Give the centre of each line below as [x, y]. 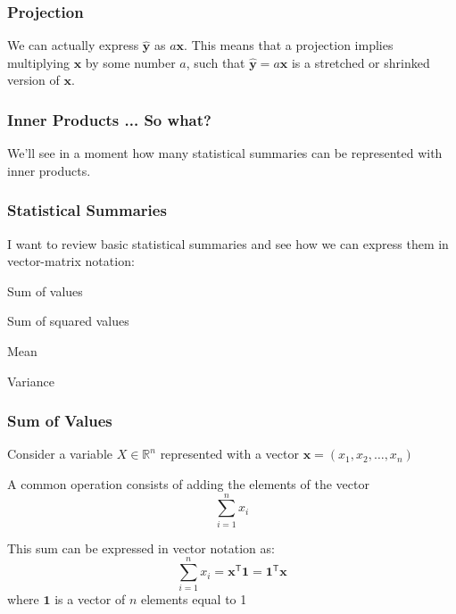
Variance [31, 381]
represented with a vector [229, 454]
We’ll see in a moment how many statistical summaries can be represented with [225, 153]
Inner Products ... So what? [109, 119]
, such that [216, 62]
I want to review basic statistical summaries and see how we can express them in [228, 243]
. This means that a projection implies [289, 45]
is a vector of [90, 599]
